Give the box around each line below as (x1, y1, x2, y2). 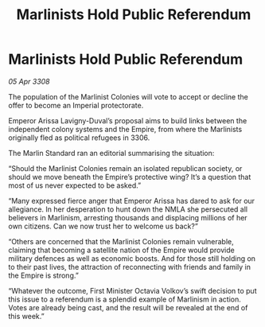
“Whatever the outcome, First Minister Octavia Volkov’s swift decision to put (8, 286, 257, 295)
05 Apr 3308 (8, 76, 50, 86)
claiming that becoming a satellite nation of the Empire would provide (8, 245, 235, 255)
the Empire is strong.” (8, 271, 80, 280)
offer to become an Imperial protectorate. (8, 100, 144, 110)
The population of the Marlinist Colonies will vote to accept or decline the (8, 91, 248, 101)
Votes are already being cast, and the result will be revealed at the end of (8, 302, 248, 312)
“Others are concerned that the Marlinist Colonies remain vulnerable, (8, 236, 235, 246)
